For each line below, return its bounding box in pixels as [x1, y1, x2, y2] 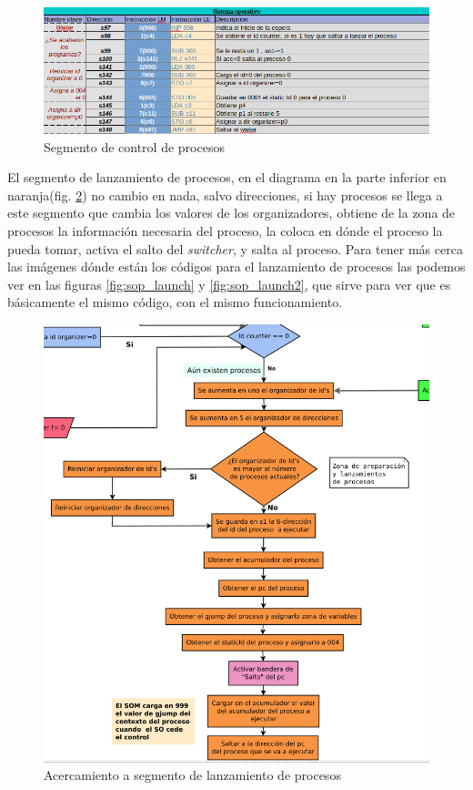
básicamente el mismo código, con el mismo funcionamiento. [7, 292, 343, 312]
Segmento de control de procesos [44, 137, 225, 156]
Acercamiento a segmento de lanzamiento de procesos [44, 765, 341, 785]
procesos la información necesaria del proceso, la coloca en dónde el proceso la [7, 221, 443, 241]
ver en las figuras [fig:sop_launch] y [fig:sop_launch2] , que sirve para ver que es [7, 274, 451, 293]
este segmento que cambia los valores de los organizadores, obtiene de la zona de [7, 203, 456, 222]
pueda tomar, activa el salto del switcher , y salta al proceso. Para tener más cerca [7, 239, 463, 258]
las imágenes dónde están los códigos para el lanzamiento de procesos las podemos [7, 257, 466, 276]
